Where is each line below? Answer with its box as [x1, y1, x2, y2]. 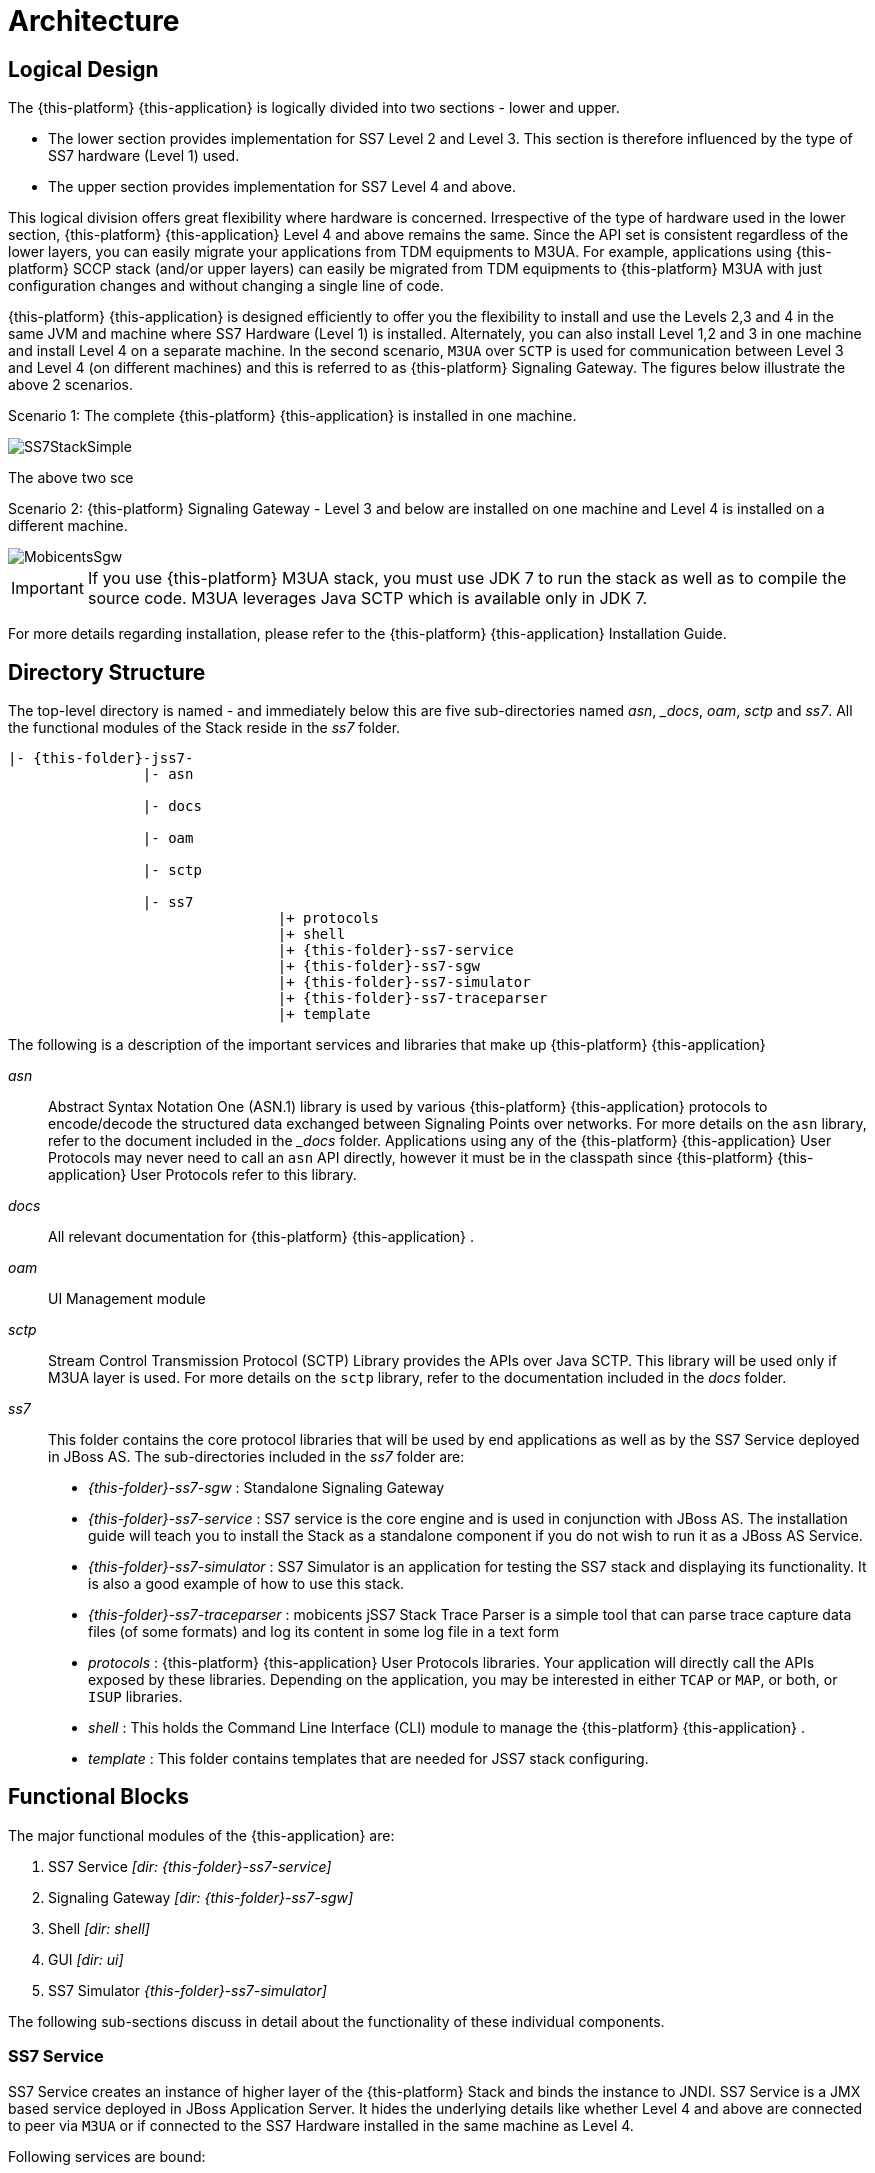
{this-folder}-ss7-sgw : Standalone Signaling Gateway [88, 1479, 445, 1497]
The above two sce [8, 469, 134, 487]
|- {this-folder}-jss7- [8, 750, 194, 767]
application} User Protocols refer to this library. [48, 1166, 357, 1184]
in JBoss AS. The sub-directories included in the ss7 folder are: [48, 1448, 465, 1466]
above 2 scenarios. [8, 376, 134, 394]
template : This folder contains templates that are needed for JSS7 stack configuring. [88, 1750, 649, 1768]
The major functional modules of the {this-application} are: [8, 1826, 395, 1844]
